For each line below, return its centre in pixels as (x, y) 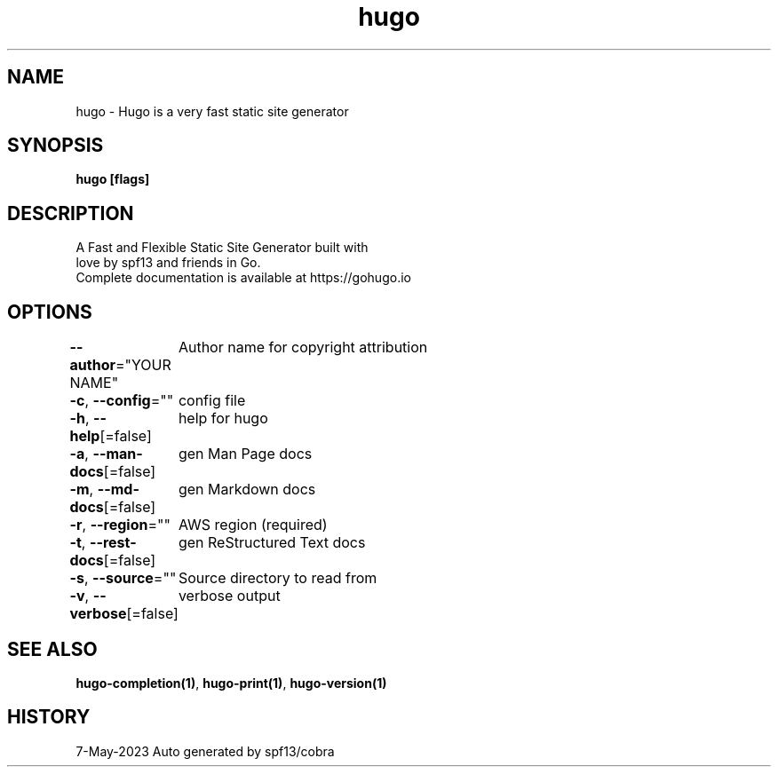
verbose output (229, 596)
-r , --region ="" (120, 525)
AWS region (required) (253, 525)
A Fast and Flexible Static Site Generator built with (222, 248)
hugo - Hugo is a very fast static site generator (212, 111)
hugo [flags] (113, 179)
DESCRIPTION (71, 213)
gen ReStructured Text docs (272, 543)
